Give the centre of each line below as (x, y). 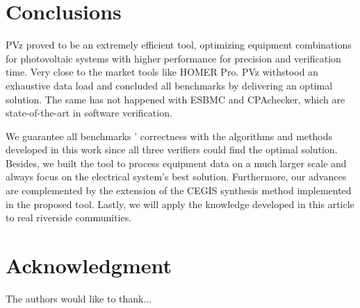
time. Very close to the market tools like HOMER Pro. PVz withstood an (162, 72)
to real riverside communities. (69, 217)
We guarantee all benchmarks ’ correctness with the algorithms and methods (169, 136)
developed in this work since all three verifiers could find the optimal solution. (172, 149)
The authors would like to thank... (79, 298)
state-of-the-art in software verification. (89, 113)
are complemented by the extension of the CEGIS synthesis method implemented (179, 190)
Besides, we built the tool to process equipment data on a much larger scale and (176, 163)
